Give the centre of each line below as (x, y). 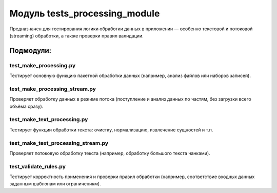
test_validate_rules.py (38, 166)
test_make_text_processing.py (49, 120)
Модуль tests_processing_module (85, 13)
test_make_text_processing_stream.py (59, 143)
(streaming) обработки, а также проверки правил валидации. (76, 35)
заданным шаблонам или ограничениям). (55, 184)
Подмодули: (31, 51)
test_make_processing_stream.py (53, 89)
